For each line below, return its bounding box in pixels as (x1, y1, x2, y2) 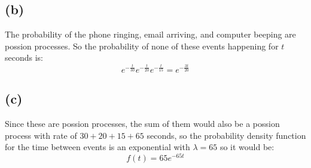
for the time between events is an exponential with (5, 141, 190, 153)
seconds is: (5, 51, 43, 64)
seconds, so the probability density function (147, 129, 306, 141)
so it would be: (219, 141, 275, 153)
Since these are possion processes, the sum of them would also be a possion (5, 117, 280, 130)
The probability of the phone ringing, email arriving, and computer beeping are (5, 28, 296, 41)
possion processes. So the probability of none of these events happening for (5, 39, 279, 52)
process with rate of (5, 129, 77, 141)
